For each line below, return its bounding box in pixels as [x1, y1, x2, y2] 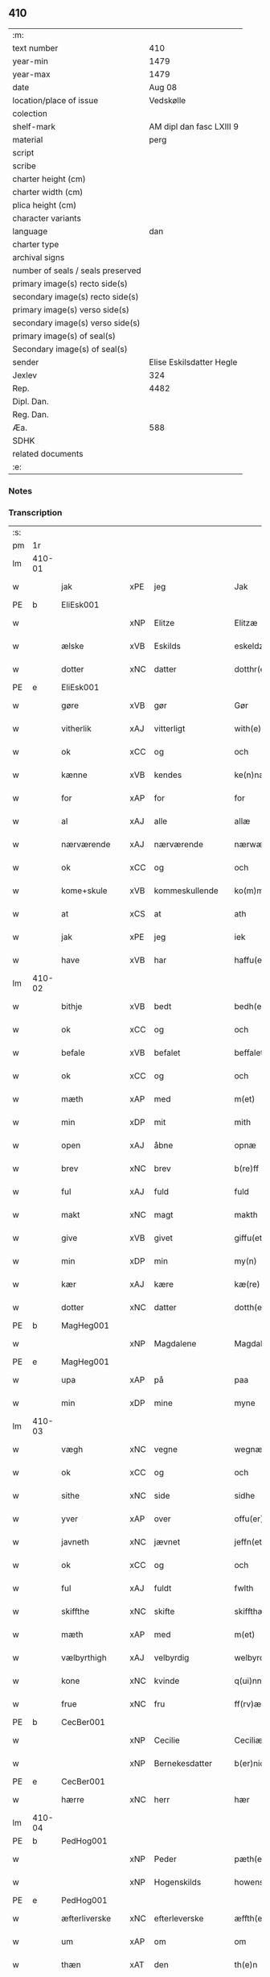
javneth [61, 1537, 90, 1548]
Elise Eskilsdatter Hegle [149, 356, 238, 367]
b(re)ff [234, 1163, 260, 1174]
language [12, 225, 48, 237]
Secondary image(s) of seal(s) [12, 343, 128, 354]
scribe [12, 160, 36, 172]
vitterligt [153, 723, 186, 734]
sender [12, 356, 39, 367]
